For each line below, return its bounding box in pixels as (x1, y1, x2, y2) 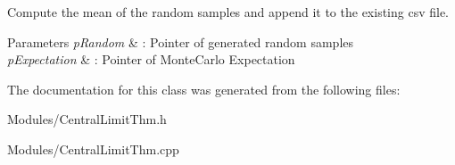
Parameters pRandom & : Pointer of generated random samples (7, 32, 354, 51)
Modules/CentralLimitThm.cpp (7, 139, 179, 158)
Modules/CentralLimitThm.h (7, 110, 167, 128)
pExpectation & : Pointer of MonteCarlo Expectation (7, 50, 295, 69)
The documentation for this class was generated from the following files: (7, 79, 401, 98)
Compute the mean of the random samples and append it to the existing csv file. (7, 3, 449, 21)
